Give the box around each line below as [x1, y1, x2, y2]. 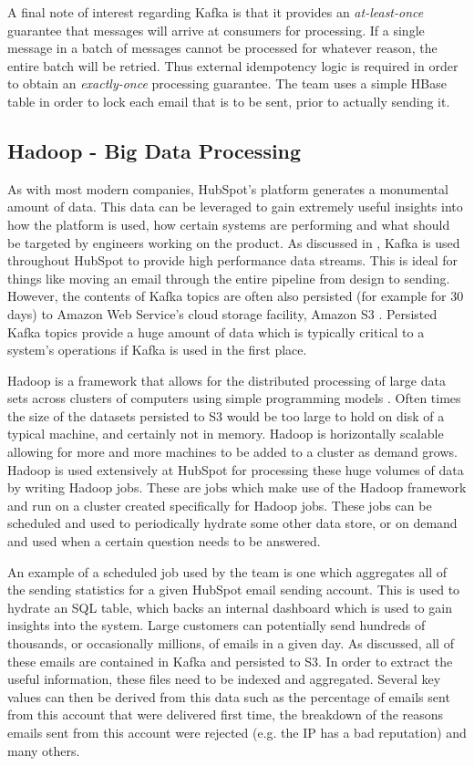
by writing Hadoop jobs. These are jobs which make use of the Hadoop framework [7, 478, 467, 497]
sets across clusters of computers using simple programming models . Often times [7, 388, 461, 408]
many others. [7, 740, 80, 760]
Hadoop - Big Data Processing [7, 136, 302, 164]
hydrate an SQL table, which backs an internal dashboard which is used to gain [7, 597, 452, 616]
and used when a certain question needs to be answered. [7, 532, 321, 551]
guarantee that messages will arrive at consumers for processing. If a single [7, 20, 425, 39]
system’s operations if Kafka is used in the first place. [7, 340, 307, 359]
